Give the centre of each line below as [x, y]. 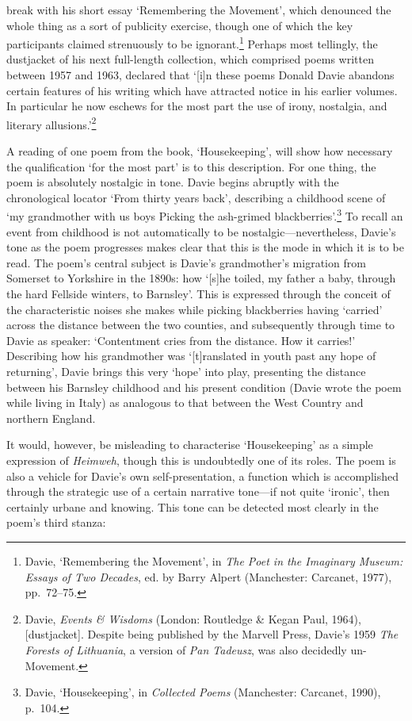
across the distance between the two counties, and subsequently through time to [201, 325]
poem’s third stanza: [56, 522]
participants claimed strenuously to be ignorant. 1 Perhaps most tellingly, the [192, 42]
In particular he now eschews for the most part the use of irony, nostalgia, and [197, 106]
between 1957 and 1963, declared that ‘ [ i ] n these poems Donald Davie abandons [200, 75]
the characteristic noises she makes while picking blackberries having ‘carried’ [195, 309]
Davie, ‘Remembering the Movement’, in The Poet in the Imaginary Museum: [214, 560]
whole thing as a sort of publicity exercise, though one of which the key [180, 25]
